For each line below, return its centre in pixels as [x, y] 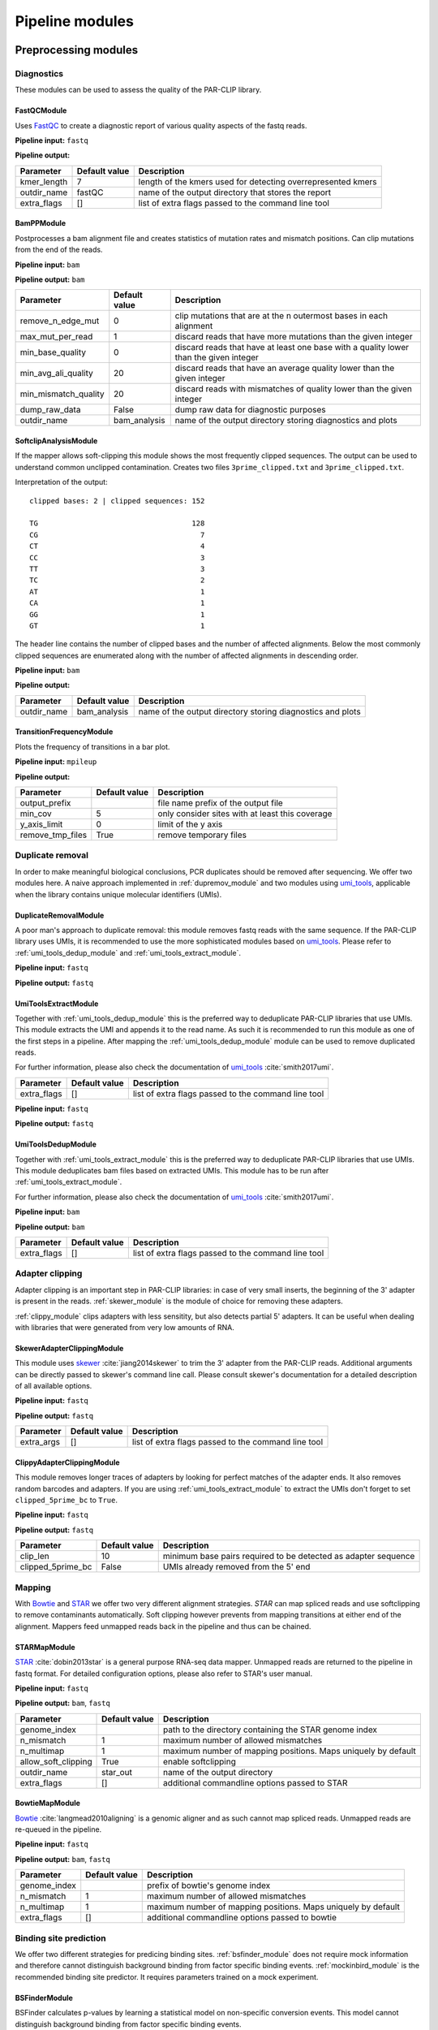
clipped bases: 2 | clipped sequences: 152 [117, 501]
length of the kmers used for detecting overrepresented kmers [258, 181]
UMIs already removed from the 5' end [236, 1567]
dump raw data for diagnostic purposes [250, 410]
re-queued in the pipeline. [58, 1829]
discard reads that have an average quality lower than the [285, 368]
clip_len [34, 1557]
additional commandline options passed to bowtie [242, 1918]
